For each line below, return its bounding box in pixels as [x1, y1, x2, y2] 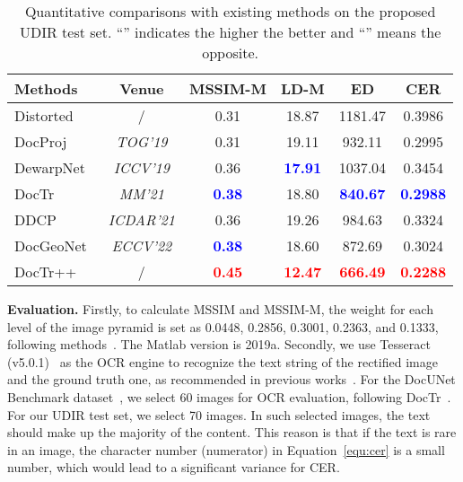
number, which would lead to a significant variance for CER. [7, 458, 340, 477]
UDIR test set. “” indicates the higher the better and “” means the [19, 22, 441, 42]
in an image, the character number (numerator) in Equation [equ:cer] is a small [7, 440, 445, 459]
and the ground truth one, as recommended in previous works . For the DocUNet [7, 370, 456, 389]
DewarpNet [14, 157, 85, 178]
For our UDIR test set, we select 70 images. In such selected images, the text [7, 405, 431, 424]
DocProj [14, 131, 67, 152]
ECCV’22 [111, 235, 172, 256]
